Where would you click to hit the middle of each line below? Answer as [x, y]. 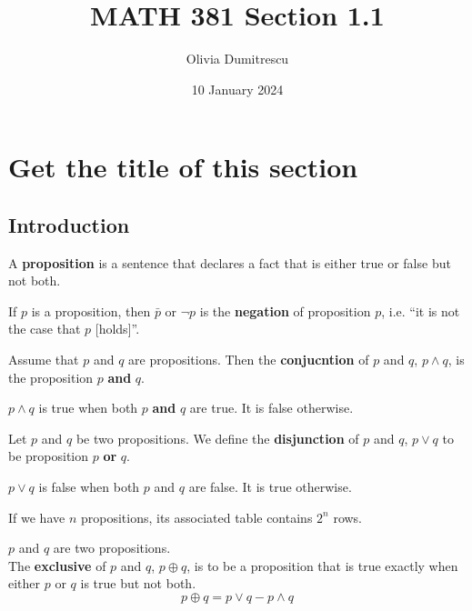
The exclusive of [57, 565]
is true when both [88, 408]
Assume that [44, 360]
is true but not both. [138, 583]
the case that [45, 329]
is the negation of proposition [285, 311]
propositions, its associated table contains [196, 517]
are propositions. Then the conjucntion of [249, 360]
